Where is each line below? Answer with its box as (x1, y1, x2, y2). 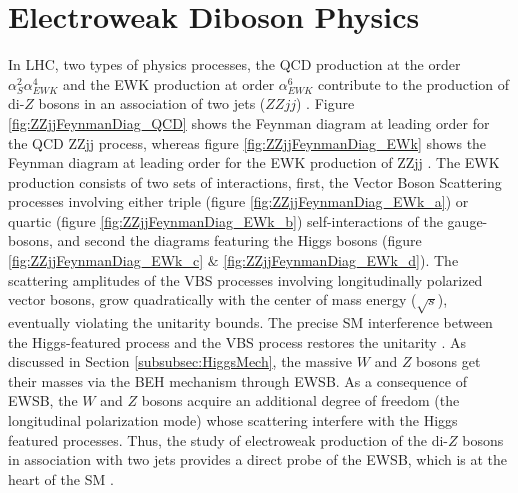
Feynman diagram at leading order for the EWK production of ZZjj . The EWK (8, 152, 500, 173)
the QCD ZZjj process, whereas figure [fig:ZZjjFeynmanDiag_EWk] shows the (8, 132, 487, 153)
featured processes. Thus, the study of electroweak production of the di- (8, 429, 448, 450)
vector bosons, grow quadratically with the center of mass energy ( (8, 289, 417, 310)
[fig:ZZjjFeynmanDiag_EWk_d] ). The (223, 250, 459, 271)
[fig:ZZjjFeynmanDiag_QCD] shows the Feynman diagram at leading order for (8, 112, 490, 133)
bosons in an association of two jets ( (38, 93, 266, 114)
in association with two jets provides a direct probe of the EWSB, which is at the (8, 449, 508, 470)
